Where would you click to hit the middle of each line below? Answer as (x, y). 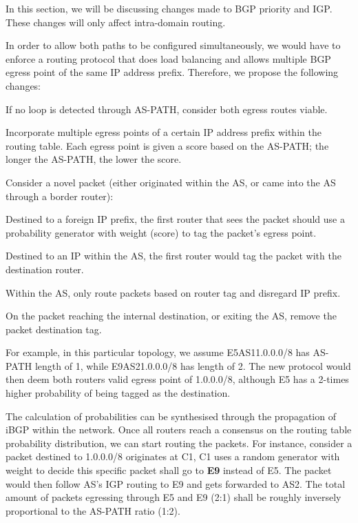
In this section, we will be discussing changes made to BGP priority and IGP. (169, 8)
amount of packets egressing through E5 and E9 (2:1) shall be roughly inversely (173, 497)
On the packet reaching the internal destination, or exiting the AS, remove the (171, 316)
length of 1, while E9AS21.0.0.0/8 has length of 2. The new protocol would (193, 365)
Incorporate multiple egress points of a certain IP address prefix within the (164, 132)
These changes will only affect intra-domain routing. (116, 22)
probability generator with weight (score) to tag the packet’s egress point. (161, 232)
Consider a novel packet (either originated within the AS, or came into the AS (171, 182)
